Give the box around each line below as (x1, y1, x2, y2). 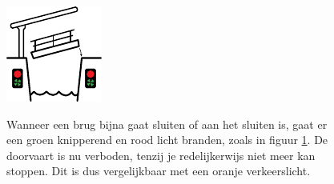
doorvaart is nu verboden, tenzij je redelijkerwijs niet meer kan (6, 146, 316, 163)
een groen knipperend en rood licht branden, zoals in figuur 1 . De (6, 131, 328, 148)
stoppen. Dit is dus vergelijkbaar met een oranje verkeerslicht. (6, 162, 311, 179)
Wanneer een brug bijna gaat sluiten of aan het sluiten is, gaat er (6, 115, 328, 132)
